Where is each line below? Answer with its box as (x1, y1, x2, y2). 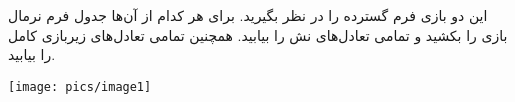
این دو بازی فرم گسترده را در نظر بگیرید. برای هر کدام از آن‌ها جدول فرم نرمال (8, 5, 488, 25)
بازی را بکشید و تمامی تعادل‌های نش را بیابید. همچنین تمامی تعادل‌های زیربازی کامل (8, 24, 508, 45)
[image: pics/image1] (8, 79, 152, 94)
